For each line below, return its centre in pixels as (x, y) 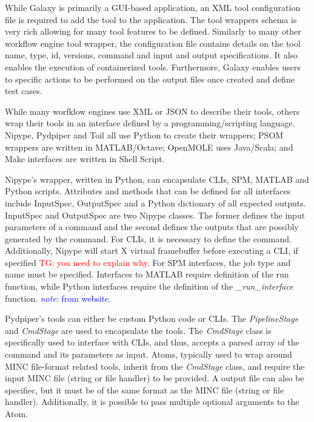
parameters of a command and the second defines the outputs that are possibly (152, 227)
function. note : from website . (58, 298)
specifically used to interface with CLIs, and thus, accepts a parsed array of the (152, 342)
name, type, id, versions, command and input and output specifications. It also (152, 55)
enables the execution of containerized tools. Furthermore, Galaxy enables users (153, 66)
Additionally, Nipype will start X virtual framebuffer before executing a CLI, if (152, 250)
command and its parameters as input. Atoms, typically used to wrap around (149, 354)
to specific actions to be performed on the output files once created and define (150, 79)
